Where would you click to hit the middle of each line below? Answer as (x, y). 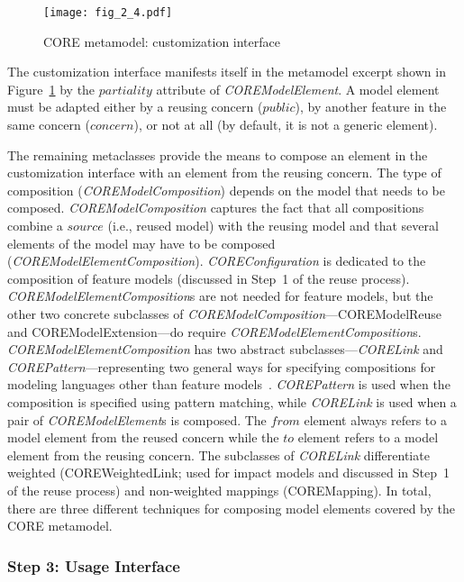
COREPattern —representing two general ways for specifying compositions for (222, 366)
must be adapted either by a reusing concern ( (135, 107)
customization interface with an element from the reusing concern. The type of (224, 173)
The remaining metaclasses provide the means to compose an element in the (218, 155)
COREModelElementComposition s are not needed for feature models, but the (220, 296)
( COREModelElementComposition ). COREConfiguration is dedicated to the (217, 261)
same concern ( (49, 125)
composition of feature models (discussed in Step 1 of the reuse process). (209, 278)
